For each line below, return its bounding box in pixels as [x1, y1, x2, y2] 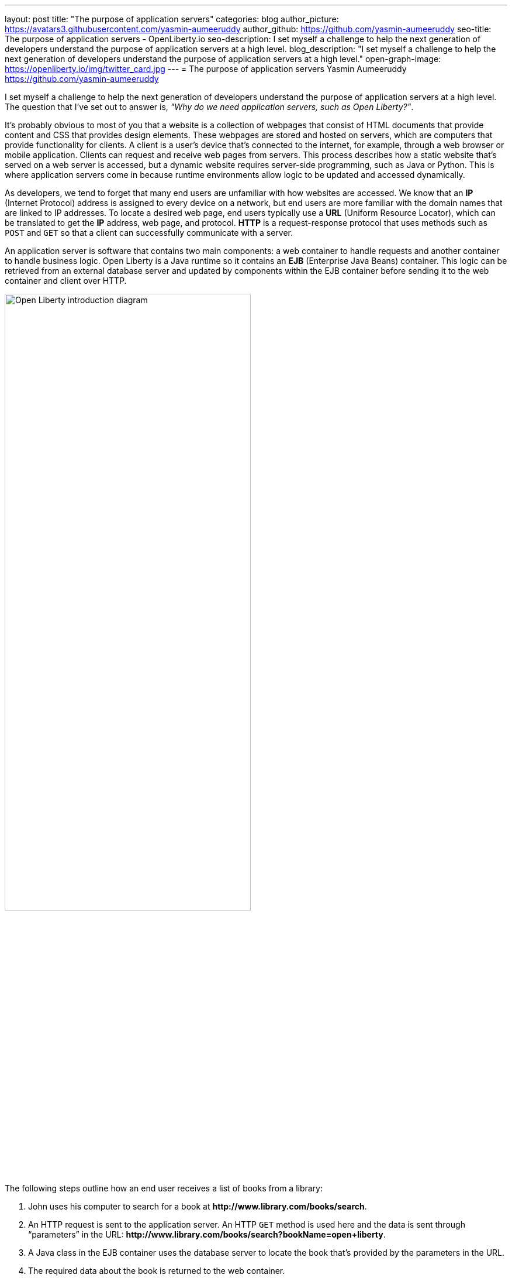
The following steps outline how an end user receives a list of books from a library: [5, 1183, 323, 1194]
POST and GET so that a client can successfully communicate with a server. [5, 228, 293, 238]
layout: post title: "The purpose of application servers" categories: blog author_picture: [5, 14, 339, 24]
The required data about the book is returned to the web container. [28, 1266, 285, 1276]
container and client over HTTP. [5, 276, 127, 286]
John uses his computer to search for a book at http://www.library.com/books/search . [28, 1201, 367, 1212]
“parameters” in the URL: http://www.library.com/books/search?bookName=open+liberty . [28, 1229, 386, 1240]
